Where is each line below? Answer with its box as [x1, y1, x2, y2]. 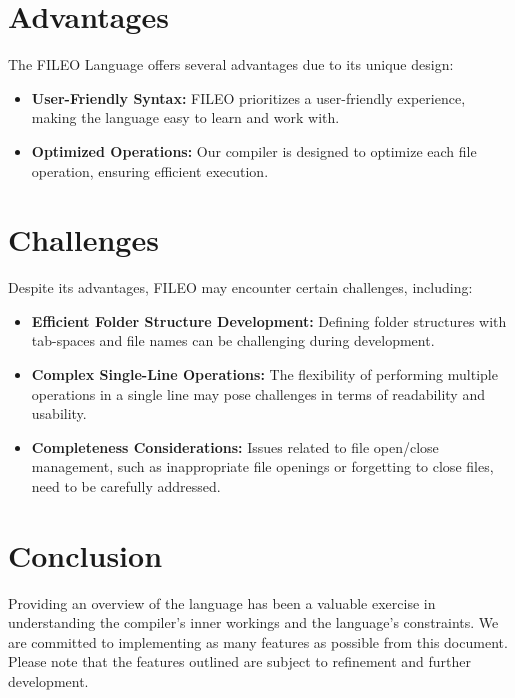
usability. [31, 403, 87, 424]
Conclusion [8, 534, 163, 575]
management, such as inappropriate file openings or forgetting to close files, [31, 456, 494, 477]
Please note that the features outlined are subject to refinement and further [8, 651, 472, 672]
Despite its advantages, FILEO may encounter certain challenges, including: [8, 277, 473, 298]
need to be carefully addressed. [31, 475, 221, 496]
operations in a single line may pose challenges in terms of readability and [31, 383, 485, 404]
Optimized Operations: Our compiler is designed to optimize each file [31, 140, 477, 161]
